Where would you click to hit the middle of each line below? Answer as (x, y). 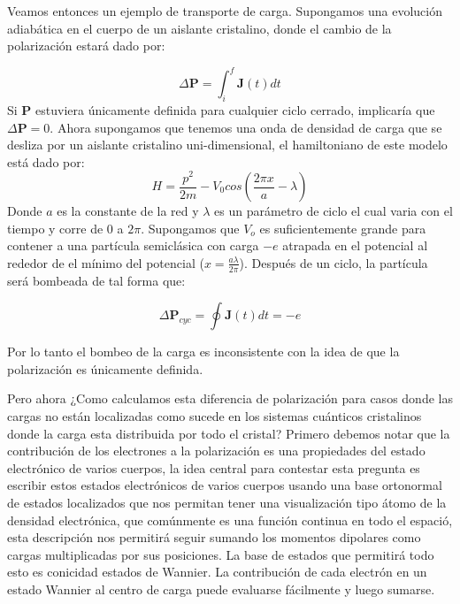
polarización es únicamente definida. (105, 368)
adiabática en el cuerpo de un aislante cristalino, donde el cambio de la (199, 28)
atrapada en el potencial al (355, 245)
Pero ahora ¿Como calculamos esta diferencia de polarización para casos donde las (230, 398)
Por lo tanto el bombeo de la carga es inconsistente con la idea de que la (203, 352)
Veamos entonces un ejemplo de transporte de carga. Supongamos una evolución (225, 11)
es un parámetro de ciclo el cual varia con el (333, 210)
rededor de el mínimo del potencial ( (106, 262)
